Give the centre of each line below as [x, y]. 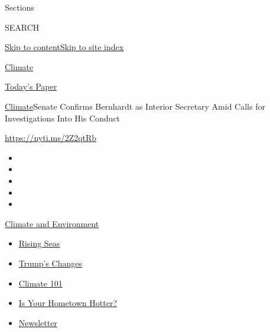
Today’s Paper [31, 86]
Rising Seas [39, 243]
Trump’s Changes [50, 263]
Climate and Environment [52, 223]
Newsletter [38, 322]
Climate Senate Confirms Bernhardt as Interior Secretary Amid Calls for [135, 106]
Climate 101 [40, 283]
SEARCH [22, 27]
